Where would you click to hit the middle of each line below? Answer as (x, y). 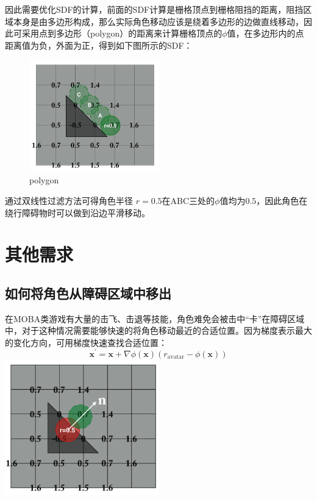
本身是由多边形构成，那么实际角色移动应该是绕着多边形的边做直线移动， (158, 21)
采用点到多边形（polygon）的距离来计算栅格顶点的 (122, 33)
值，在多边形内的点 (265, 33)
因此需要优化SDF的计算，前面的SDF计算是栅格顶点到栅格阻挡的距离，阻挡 (154, 9)
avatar (176, 357)
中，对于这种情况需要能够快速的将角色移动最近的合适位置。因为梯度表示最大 (158, 330)
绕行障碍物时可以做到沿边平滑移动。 (77, 212)
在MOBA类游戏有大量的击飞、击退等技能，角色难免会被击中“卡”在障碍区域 (155, 318)
